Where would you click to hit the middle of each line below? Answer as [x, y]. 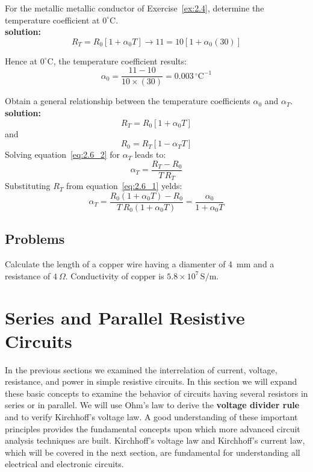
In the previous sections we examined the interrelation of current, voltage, [141, 369]
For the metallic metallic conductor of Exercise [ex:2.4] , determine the [135, 8]
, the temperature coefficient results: [120, 61]
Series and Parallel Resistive [125, 317]
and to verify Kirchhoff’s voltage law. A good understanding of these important [151, 417]
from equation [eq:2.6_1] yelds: [124, 186]
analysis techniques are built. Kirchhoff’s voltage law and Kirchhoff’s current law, [155, 440]
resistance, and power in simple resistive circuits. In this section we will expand [151, 381]
